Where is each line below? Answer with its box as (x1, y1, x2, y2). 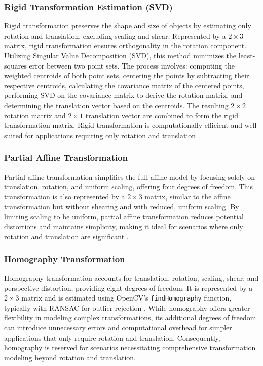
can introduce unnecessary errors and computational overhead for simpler (4, 322, 232, 332)
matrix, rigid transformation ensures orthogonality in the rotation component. (4, 40, 247, 51)
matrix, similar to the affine (144, 191, 231, 202)
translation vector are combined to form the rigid (85, 110, 239, 120)
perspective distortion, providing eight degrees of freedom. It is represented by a (4, 282, 253, 293)
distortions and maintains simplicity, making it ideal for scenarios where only (4, 221, 243, 231)
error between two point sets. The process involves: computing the (29, 60, 235, 71)
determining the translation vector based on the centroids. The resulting (4, 99, 229, 110)
